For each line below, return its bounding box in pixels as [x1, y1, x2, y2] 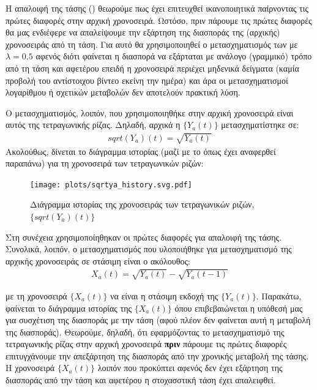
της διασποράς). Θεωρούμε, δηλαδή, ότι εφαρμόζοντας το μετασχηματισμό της [6, 325, 285, 338]
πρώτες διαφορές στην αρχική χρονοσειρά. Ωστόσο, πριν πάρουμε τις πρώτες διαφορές [6, 13, 312, 26]
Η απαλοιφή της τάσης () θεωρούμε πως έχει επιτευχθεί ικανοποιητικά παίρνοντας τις [6, 2, 309, 14]
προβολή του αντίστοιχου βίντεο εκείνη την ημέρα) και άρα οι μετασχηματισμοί [6, 73, 288, 86]
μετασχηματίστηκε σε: [221, 118, 299, 131]
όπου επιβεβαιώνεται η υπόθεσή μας [174, 301, 303, 314]
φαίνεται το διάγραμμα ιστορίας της [6, 301, 132, 314]
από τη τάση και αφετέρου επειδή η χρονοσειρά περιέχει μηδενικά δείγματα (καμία [6, 61, 299, 74]
